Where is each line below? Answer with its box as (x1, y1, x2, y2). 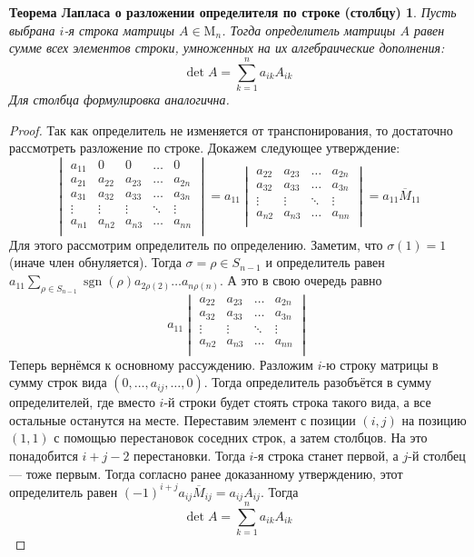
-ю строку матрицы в (321, 354, 439, 373)
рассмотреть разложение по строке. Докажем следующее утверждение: (9, 138, 400, 157)
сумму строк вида (9, 373, 107, 392)
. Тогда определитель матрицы (222, 20, 396, 39)
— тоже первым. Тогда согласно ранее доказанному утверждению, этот (9, 463, 403, 482)
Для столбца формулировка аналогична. (9, 89, 230, 108)
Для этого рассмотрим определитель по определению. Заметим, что (9, 234, 383, 254)
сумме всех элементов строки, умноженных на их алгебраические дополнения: (9, 38, 445, 57)
